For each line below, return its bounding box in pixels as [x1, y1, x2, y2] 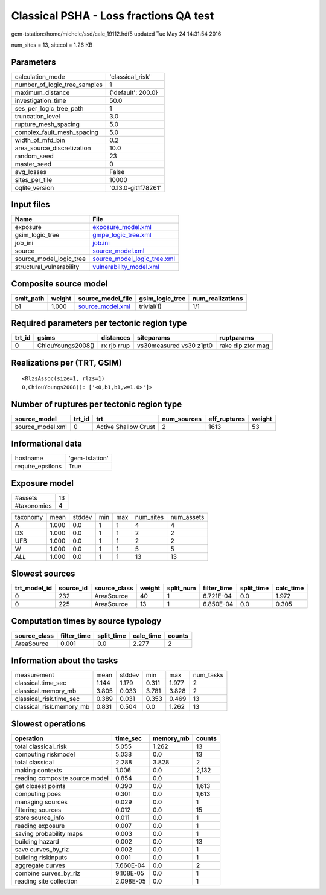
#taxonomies [14, 502, 52, 510]
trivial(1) [139, 302, 162, 311]
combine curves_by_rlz [14, 869, 81, 877]
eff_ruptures [208, 415, 246, 423]
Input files [11, 199, 51, 210]
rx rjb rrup [101, 341, 130, 350]
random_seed [14, 152, 54, 160]
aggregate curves [14, 861, 66, 870]
